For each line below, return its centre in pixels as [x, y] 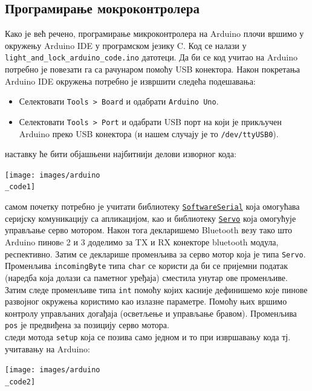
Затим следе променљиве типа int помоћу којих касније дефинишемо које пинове [156, 289]
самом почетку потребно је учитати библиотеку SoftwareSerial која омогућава [152, 206]
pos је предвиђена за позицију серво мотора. [87, 325]
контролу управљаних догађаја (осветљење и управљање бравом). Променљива [151, 313]
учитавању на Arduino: [47, 348]
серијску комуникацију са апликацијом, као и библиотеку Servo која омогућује [151, 218]
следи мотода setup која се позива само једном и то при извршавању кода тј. [148, 337]
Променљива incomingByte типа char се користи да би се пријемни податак [147, 266]
